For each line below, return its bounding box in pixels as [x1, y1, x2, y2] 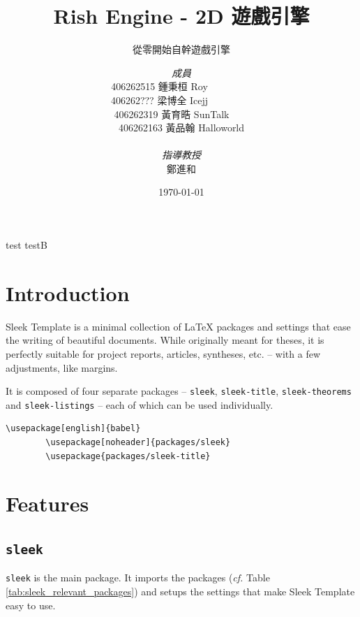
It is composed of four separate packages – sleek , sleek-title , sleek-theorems [6, 384, 352, 398]
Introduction [6, 278, 130, 307]
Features [6, 489, 89, 518]
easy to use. [6, 597, 56, 612]
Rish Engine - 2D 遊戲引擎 [53, 1, 310, 30]
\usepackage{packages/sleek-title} [45, 451, 211, 461]
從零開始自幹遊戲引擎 [133, 42, 230, 57]
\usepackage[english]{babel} [6, 423, 141, 434]
